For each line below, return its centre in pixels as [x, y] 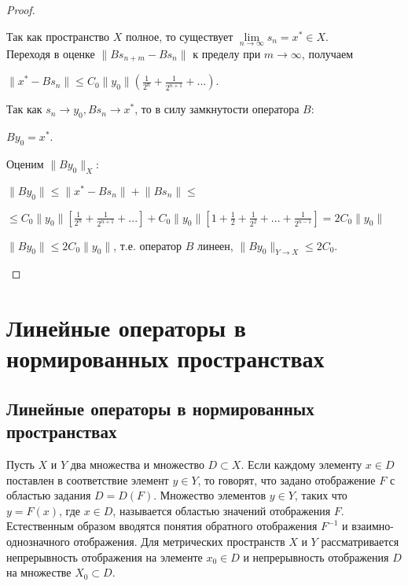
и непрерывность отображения [316, 557]
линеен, [215, 245]
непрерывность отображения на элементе [105, 557]
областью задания [49, 495]
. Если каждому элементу [301, 464]
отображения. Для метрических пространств [179, 542]
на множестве [39, 572]
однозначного [38, 542]
